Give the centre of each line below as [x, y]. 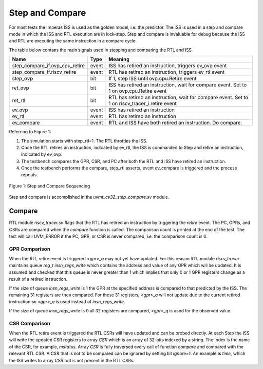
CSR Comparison [30, 323]
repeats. [29, 175]
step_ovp [22, 79]
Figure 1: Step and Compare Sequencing [49, 186]
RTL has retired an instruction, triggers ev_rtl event [167, 72]
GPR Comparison [30, 249]
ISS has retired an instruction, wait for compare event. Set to [178, 85]
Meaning [119, 60]
